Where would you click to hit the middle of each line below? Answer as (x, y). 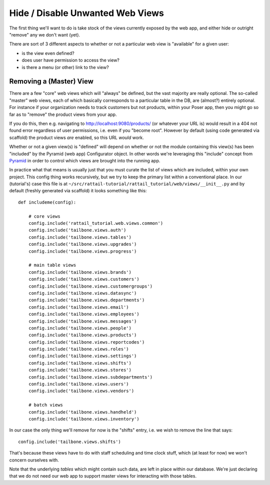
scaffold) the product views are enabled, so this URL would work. (77, 137)
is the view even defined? (48, 53)
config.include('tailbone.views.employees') (84, 314)
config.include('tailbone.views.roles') (79, 349)
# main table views (52, 265)
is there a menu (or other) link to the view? (65, 67)
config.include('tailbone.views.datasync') (82, 293)
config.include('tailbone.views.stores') (80, 370)
